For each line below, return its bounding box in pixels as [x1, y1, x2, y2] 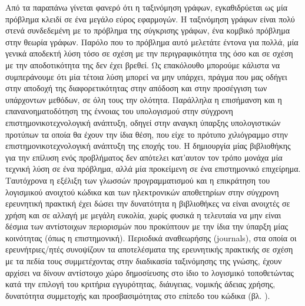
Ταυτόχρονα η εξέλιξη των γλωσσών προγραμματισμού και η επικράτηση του [5, 174, 270, 186]
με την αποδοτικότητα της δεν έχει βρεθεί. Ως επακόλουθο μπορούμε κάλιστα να [5, 58, 280, 71]
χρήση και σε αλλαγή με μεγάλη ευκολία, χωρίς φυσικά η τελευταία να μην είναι [5, 208, 281, 221]
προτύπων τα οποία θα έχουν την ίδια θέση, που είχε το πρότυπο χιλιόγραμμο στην [5, 128, 288, 140]
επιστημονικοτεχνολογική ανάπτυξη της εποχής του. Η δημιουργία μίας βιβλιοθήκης [5, 139, 291, 152]
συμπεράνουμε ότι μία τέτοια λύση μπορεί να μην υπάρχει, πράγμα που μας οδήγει [5, 70, 287, 82]
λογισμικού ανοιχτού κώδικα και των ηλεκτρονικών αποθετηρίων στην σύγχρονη [5, 185, 279, 198]
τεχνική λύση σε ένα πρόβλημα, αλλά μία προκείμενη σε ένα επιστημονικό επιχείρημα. [5, 162, 301, 175]
